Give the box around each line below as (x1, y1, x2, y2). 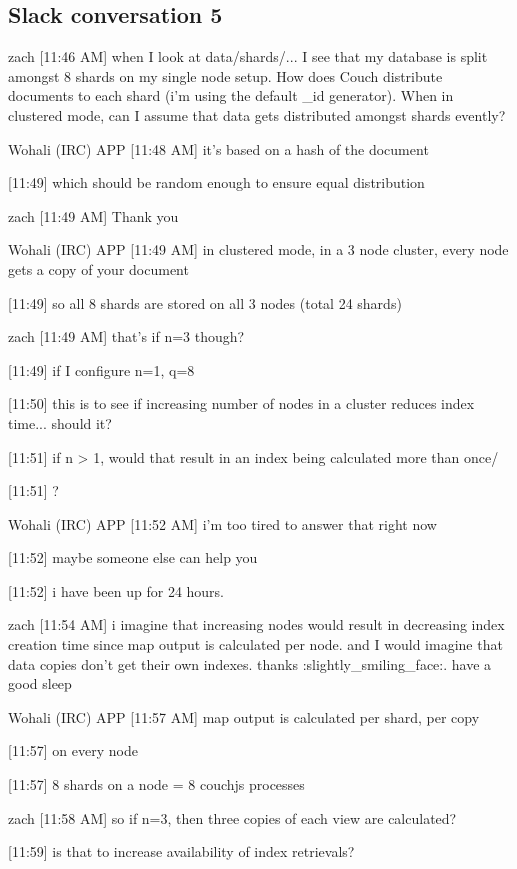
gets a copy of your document (8, 258, 189, 279)
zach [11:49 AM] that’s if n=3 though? (8, 326, 245, 347)
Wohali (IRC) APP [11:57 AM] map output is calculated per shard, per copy (8, 706, 480, 727)
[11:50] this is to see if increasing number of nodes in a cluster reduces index (8, 393, 475, 414)
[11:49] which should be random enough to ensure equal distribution (8, 172, 425, 193)
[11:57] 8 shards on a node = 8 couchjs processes (8, 774, 305, 795)
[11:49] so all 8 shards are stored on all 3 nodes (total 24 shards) (8, 292, 402, 313)
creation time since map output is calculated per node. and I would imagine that (8, 634, 503, 655)
